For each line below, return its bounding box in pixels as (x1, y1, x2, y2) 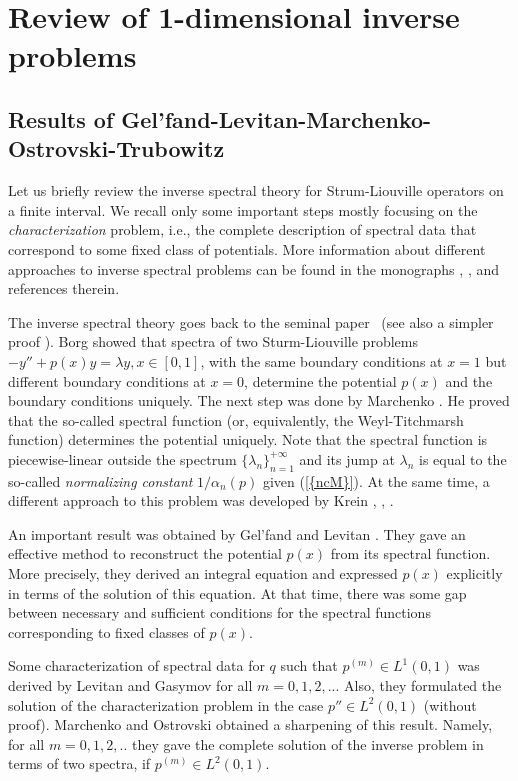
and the (445, 370, 493, 391)
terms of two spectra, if (8, 753, 151, 774)
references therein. (8, 278, 120, 299)
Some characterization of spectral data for (8, 655, 265, 676)
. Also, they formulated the (335, 675, 502, 696)
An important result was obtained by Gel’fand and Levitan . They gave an (8, 523, 466, 544)
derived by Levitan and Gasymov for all (8, 675, 253, 696)
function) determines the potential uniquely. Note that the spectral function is (8, 429, 488, 450)
